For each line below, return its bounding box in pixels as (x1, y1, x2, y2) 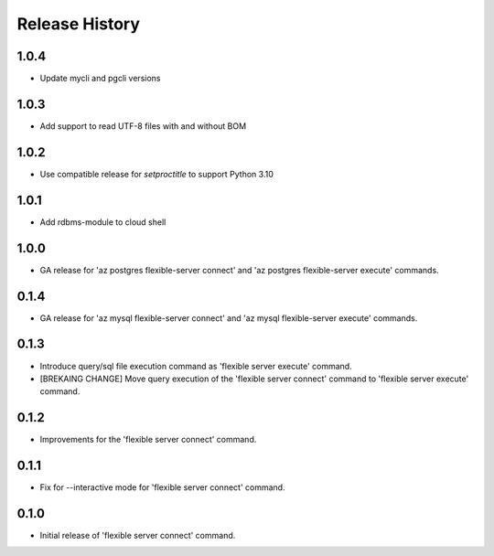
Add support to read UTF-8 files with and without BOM (39, 120, 247, 132)
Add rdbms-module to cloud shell (39, 216, 166, 228)
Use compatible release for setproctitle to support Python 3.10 (39, 168, 274, 179)
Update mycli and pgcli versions (39, 73, 161, 84)
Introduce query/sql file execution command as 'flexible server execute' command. (39, 360, 352, 371)
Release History (16, 14, 141, 34)
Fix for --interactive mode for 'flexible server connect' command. (39, 482, 285, 493)
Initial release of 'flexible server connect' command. (39, 530, 236, 540)
